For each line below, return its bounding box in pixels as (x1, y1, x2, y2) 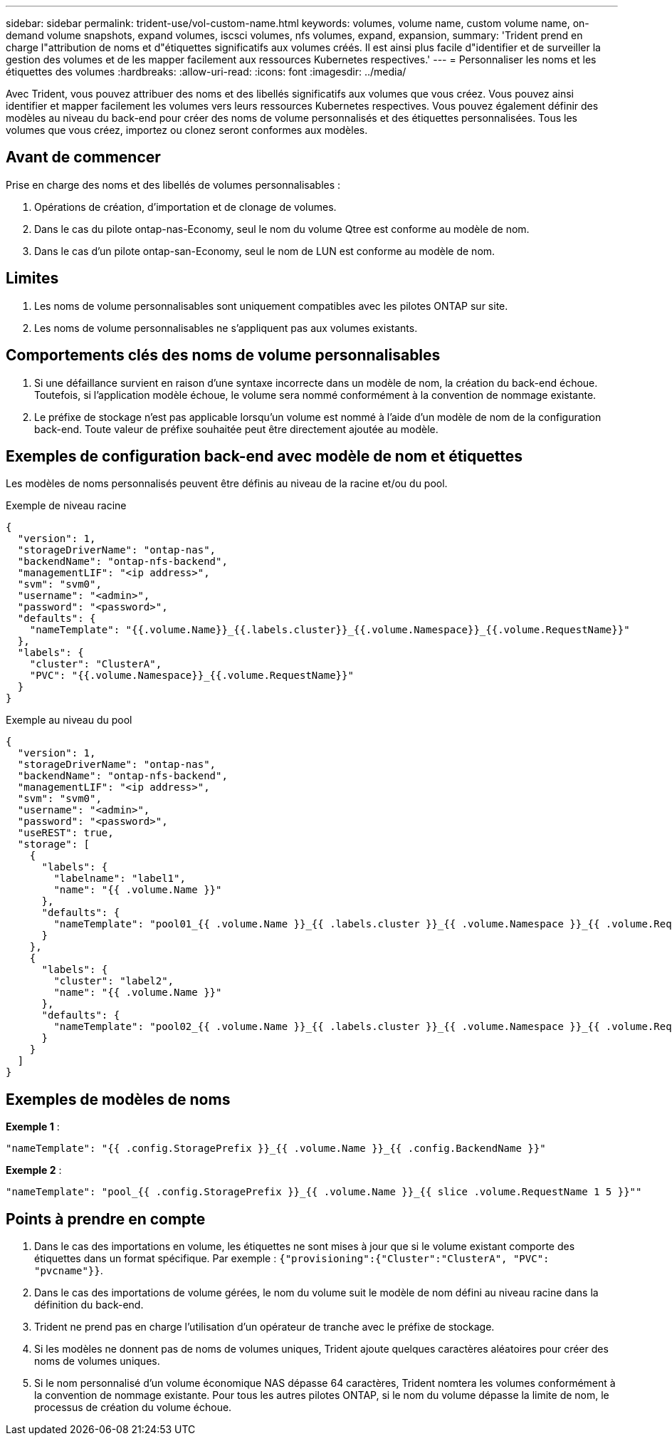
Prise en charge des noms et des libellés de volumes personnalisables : (6, 178, 341, 191)
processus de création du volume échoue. (34, 1401, 232, 1414)
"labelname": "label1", (53, 873, 186, 885)
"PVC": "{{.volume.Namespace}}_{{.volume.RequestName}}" (29, 670, 354, 682)
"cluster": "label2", (53, 975, 174, 987)
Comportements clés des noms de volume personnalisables (6, 346, 441, 365)
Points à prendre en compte (6, 1209, 206, 1228)
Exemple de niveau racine (6, 499, 127, 512)
